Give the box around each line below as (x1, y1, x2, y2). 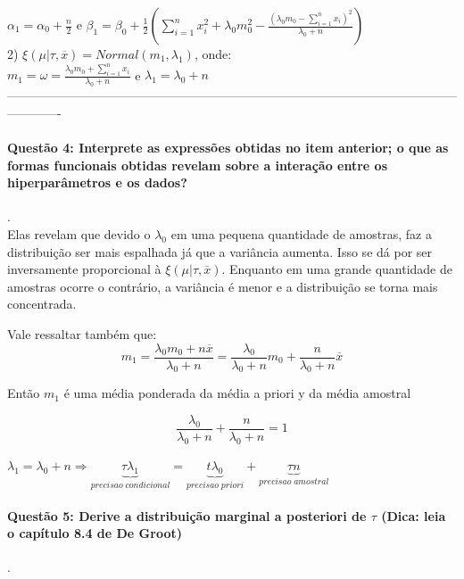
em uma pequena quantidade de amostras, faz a (170, 224, 432, 243)
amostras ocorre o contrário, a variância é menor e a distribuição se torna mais (7, 277, 438, 295)
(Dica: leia (381, 506, 446, 525)
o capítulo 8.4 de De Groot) (7, 524, 182, 542)
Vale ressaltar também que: (7, 324, 157, 343)
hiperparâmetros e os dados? (7, 173, 187, 192)
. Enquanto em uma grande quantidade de (221, 260, 452, 278)
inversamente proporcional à (7, 260, 162, 278)
